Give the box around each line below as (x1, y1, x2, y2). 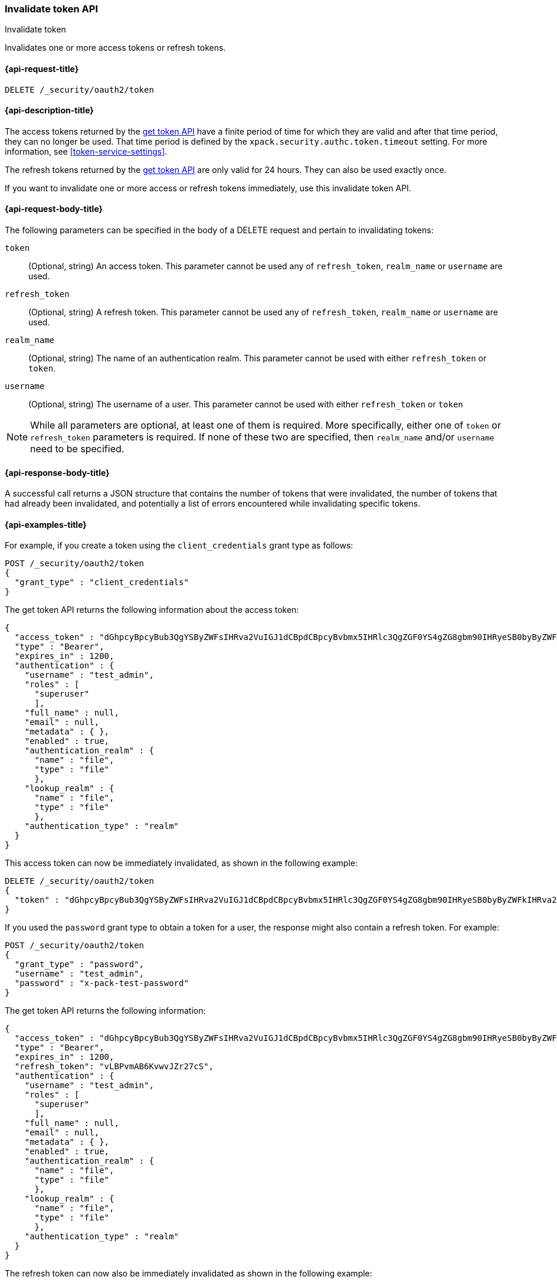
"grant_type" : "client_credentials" (14, 577, 189, 587)
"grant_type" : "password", (14, 959, 145, 969)
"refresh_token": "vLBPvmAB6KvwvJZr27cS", (14, 1062, 214, 1072)
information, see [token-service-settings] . (5, 146, 168, 156)
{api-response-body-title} (5, 467, 110, 478)
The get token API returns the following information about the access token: (5, 605, 299, 615)
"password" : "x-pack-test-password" (14, 978, 189, 988)
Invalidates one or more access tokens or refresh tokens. (5, 43, 226, 53)
